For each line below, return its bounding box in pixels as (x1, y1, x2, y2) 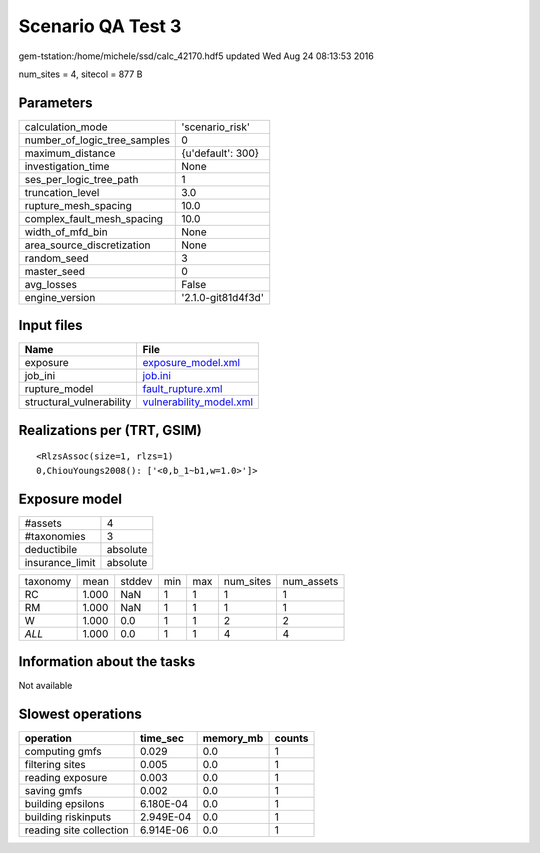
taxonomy (24, 574, 72, 588)
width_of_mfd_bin (24, 225, 109, 239)
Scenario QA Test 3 (18, 15, 182, 37)
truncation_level (24, 185, 100, 199)
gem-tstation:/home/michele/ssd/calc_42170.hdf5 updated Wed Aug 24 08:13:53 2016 (18, 50, 374, 62)
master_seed (24, 264, 85, 278)
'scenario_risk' (181, 120, 250, 134)
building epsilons (24, 797, 105, 811)
